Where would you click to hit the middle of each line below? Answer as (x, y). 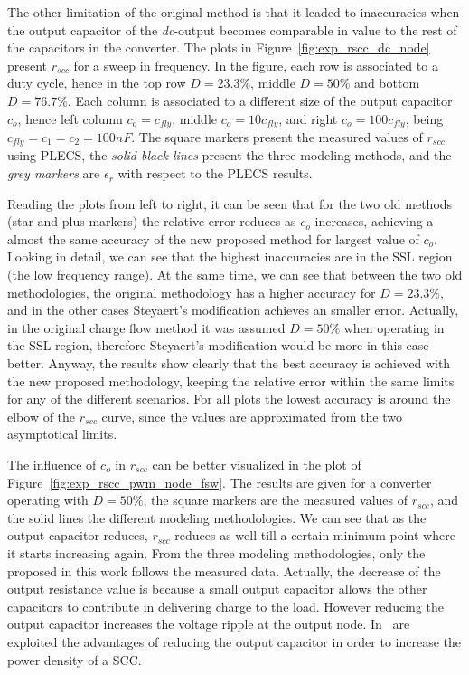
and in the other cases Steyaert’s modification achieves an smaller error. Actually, (233, 310)
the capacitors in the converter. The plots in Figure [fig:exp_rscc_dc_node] (219, 48)
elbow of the (42, 416)
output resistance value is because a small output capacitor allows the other (217, 589)
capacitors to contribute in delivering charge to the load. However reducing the (225, 606)
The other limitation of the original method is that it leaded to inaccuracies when (234, 12)
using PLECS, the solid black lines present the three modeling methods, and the (230, 155)
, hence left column (70, 118)
